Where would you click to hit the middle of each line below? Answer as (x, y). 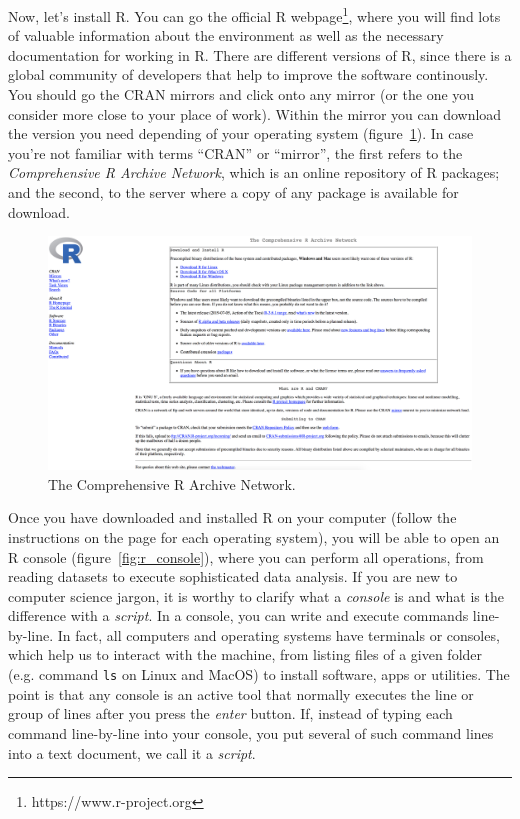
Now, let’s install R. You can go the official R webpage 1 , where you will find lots (254, 14)
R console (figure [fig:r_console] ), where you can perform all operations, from (246, 556)
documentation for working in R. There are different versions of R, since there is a (260, 54)
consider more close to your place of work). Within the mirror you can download (255, 113)
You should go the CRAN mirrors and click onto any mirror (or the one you (241, 94)
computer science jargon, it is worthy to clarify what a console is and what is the (256, 595)
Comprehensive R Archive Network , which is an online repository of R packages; (254, 172)
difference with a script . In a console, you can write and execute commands (238, 615)
